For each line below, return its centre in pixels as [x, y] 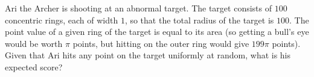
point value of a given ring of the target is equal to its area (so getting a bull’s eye [157, 32]
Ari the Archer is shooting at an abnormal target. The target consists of [138, 8]
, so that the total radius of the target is [199, 20]
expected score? [34, 66]
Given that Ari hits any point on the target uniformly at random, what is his [148, 55]
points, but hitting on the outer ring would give [161, 43]
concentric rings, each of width [62, 20]
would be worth [34, 43]
